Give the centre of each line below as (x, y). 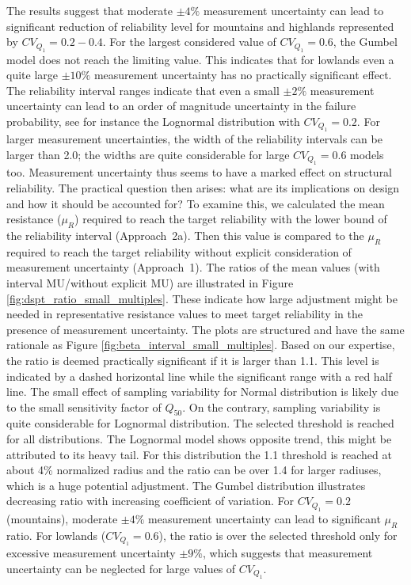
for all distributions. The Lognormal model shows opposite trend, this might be (199, 439)
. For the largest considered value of (189, 42)
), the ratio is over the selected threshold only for (278, 535)
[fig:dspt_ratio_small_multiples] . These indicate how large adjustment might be (202, 298)
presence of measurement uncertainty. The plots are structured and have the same (205, 329)
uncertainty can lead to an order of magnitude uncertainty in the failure (181, 106)
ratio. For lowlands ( (56, 535)
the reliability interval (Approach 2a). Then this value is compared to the (185, 235)
